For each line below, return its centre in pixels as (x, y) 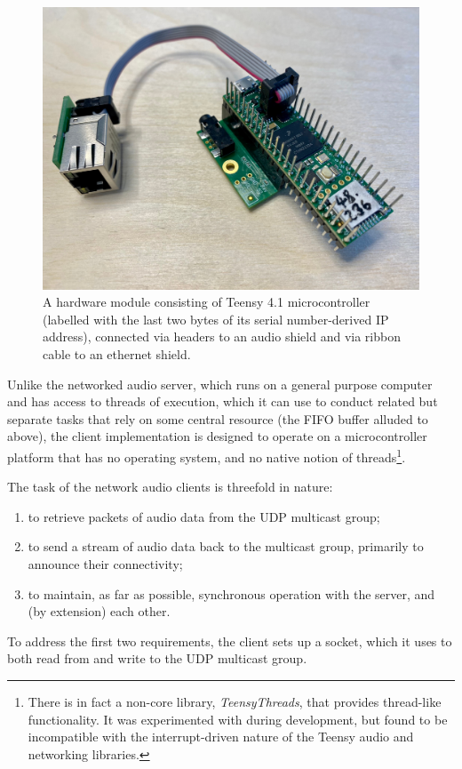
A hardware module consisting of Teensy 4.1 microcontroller (207, 302)
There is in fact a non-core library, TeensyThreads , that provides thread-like (235, 701)
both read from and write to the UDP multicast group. (157, 658)
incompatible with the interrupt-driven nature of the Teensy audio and (221, 737)
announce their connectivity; (105, 563)
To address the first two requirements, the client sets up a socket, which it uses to (230, 641)
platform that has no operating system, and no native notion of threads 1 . (207, 455)
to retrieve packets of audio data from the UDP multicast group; (204, 516)
